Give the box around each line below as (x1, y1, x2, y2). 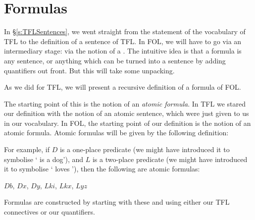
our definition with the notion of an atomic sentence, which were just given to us (4, 108, 249, 118)
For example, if (4, 144, 50, 155)
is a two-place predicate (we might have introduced (92, 154, 248, 164)
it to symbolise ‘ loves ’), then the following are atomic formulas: (4, 164, 200, 174)
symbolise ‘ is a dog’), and (4, 154, 84, 164)
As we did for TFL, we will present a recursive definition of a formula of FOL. (4, 82, 241, 92)
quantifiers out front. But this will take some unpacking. (4, 65, 175, 75)
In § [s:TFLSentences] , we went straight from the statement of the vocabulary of (4, 26, 246, 37)
